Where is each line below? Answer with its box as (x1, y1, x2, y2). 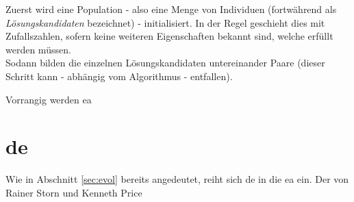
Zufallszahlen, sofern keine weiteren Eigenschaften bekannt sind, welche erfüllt (5, 29, 333, 43)
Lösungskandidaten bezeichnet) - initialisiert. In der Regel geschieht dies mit (5, 15, 325, 29)
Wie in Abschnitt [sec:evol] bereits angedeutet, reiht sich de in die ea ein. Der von (5, 172, 349, 186)
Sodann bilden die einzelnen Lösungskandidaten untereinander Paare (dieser (5, 55, 325, 70)
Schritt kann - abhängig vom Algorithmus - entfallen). (5, 68, 233, 83)
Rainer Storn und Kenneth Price (5, 185, 142, 199)
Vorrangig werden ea (5, 92, 92, 106)
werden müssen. (5, 42, 71, 56)
